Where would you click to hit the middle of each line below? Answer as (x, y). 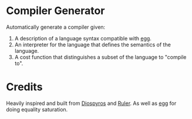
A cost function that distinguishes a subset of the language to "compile (100, 57)
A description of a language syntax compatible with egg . (83, 38)
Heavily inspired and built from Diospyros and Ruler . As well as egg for (91, 103)
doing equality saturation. (37, 109)
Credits (24, 87)
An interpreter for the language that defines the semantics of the (93, 45)
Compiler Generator (55, 11)
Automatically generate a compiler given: (56, 27)
